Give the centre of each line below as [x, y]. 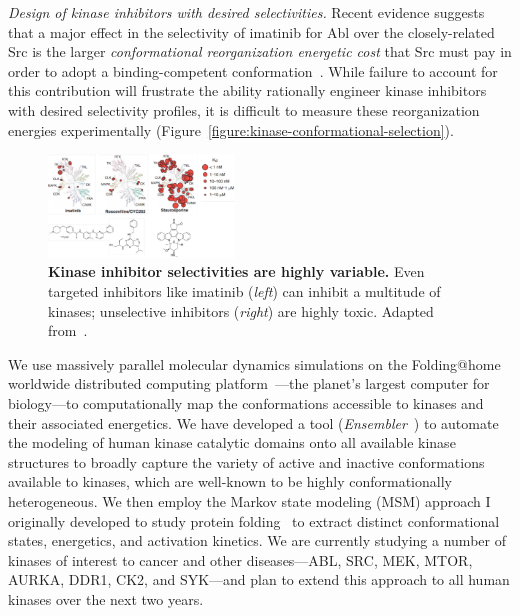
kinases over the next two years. [106, 598]
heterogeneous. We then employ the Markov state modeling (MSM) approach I [249, 500]
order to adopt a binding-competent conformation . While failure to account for [253, 70]
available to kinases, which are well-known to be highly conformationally [230, 481]
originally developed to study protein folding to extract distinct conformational [254, 520]
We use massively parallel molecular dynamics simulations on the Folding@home [254, 363]
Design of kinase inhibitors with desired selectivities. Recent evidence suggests [246, 12]
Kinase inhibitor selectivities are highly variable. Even [236, 271]
